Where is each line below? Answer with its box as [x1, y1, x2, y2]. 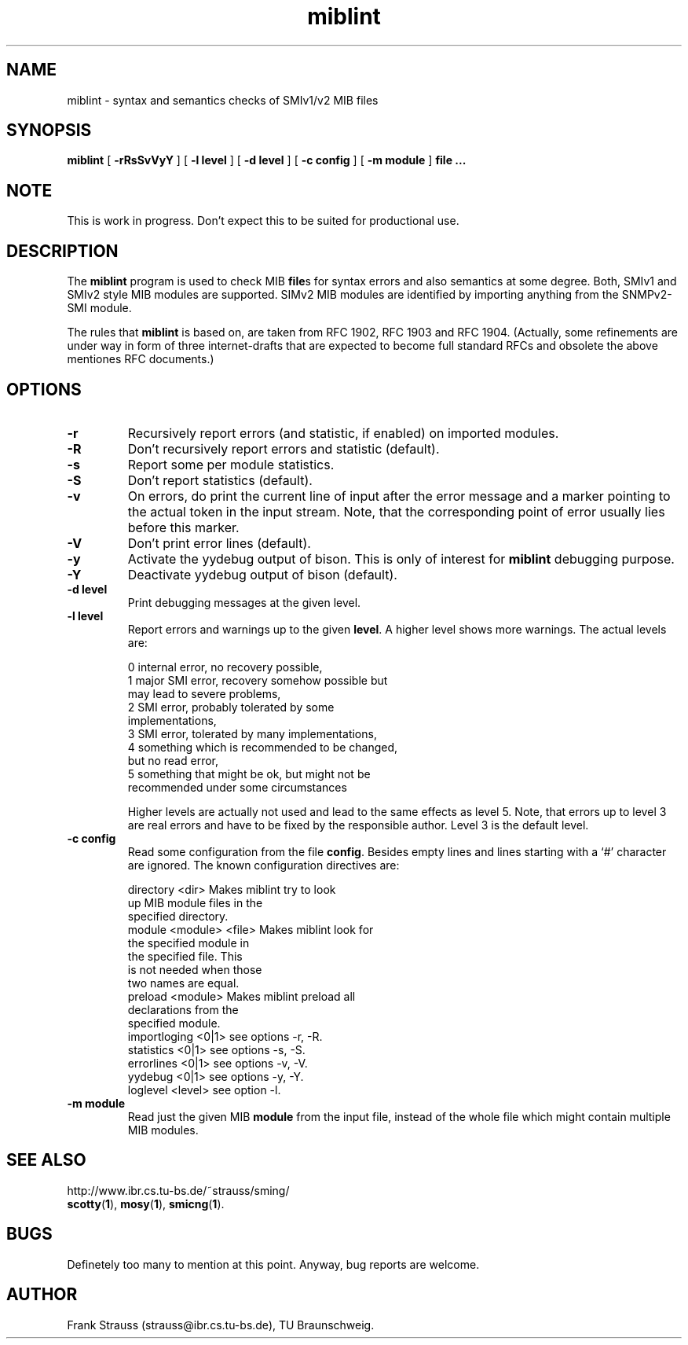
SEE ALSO [6, 1150, 86, 1170]
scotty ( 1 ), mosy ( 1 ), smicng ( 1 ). [67, 1196, 225, 1211]
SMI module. [67, 301, 132, 315]
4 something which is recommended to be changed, [127, 740, 398, 754]
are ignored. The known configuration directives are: [127, 858, 400, 872]
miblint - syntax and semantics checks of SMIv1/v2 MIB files [67, 93, 379, 107]
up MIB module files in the [127, 895, 263, 910]
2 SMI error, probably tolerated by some [127, 700, 335, 714]
